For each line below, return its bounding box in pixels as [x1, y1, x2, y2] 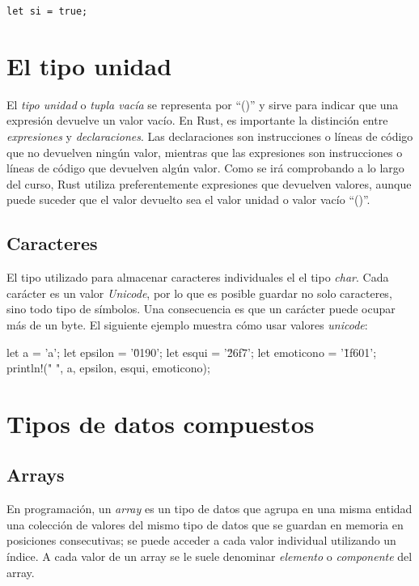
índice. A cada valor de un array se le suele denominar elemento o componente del [6, 548, 413, 565]
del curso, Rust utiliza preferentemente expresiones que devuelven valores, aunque [6, 175, 412, 192]
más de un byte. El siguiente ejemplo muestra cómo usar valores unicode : [6, 316, 368, 333]
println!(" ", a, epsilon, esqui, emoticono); [6, 359, 210, 376]
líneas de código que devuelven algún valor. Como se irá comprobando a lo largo [6, 159, 404, 176]
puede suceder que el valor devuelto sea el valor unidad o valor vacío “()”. [6, 191, 370, 208]
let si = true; [6, 6, 88, 17]
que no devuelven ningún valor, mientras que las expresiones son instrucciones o [6, 143, 403, 160]
